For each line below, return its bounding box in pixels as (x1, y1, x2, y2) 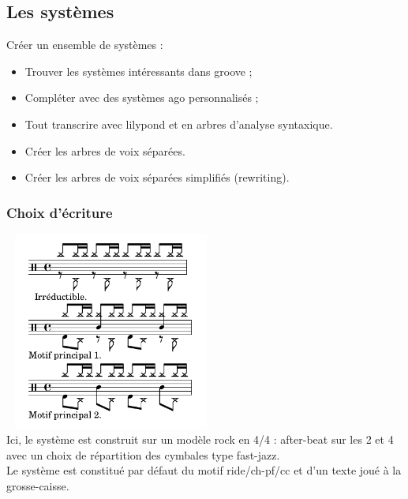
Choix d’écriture (6, 202, 113, 222)
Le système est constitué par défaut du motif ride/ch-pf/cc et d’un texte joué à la (6, 462, 402, 478)
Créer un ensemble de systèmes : (6, 36, 163, 53)
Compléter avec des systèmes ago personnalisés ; (24, 89, 259, 106)
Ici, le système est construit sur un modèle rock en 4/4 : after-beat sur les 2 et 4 (6, 431, 394, 448)
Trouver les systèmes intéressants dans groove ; (24, 62, 253, 79)
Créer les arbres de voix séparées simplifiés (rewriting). (24, 169, 290, 186)
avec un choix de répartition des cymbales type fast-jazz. (6, 446, 280, 463)
